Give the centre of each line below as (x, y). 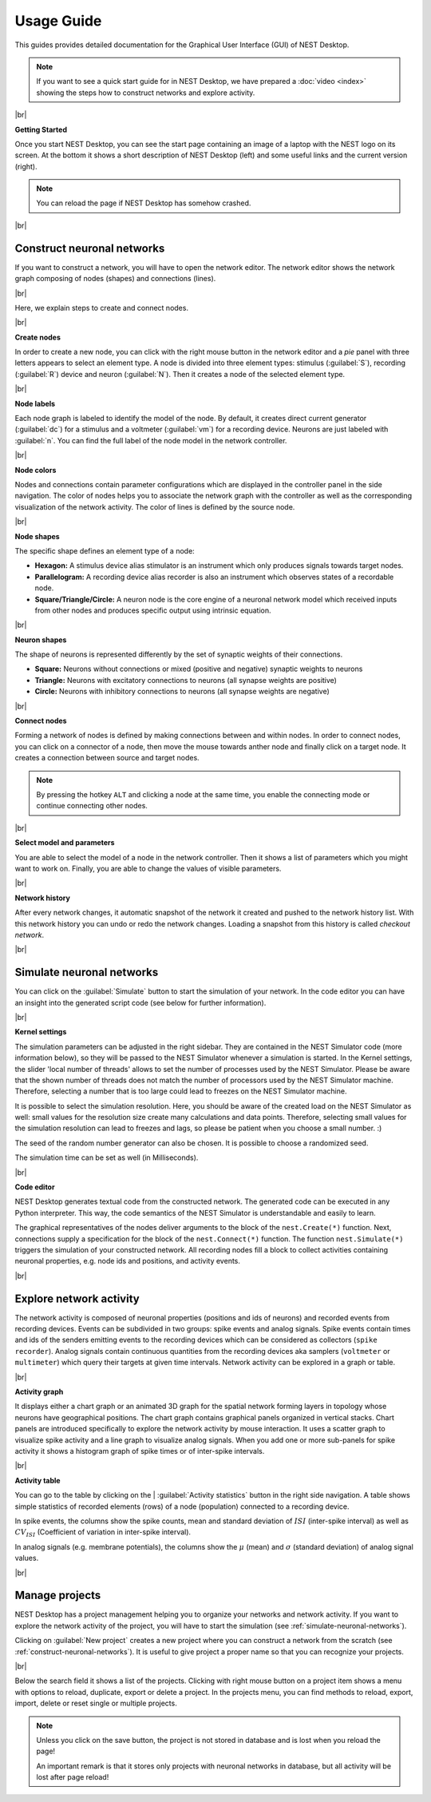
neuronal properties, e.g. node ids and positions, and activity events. (128, 1261)
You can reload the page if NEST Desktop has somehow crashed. (144, 203)
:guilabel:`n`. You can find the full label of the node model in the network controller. (151, 440)
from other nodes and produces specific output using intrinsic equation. (153, 610)
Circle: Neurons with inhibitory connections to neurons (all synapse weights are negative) (182, 692)
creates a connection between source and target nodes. (107, 758)
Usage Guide (58, 21)
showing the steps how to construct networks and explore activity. (146, 93)
